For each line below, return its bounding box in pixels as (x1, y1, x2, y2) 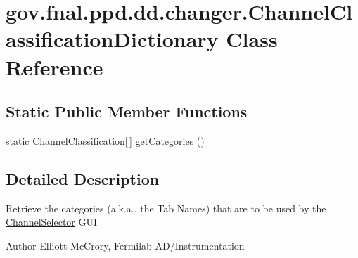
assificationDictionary (6, 25, 219, 53)
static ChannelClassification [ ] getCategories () (6, 133, 205, 148)
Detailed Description (6, 167, 160, 189)
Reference (6, 52, 103, 81)
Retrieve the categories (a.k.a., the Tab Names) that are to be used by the (6, 200, 326, 215)
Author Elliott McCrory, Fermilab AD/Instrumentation (6, 238, 245, 252)
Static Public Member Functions (6, 101, 248, 122)
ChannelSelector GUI (6, 214, 98, 229)
